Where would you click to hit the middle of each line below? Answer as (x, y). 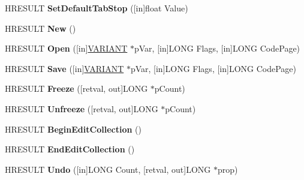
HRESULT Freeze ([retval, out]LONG (76, 88)
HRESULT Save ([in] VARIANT (64, 68)
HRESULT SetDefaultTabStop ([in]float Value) (97, 8)
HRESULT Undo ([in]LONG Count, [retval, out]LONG (108, 169)
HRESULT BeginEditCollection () (73, 129)
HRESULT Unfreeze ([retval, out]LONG (82, 108)
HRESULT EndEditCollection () (70, 149)
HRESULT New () (40, 28)
